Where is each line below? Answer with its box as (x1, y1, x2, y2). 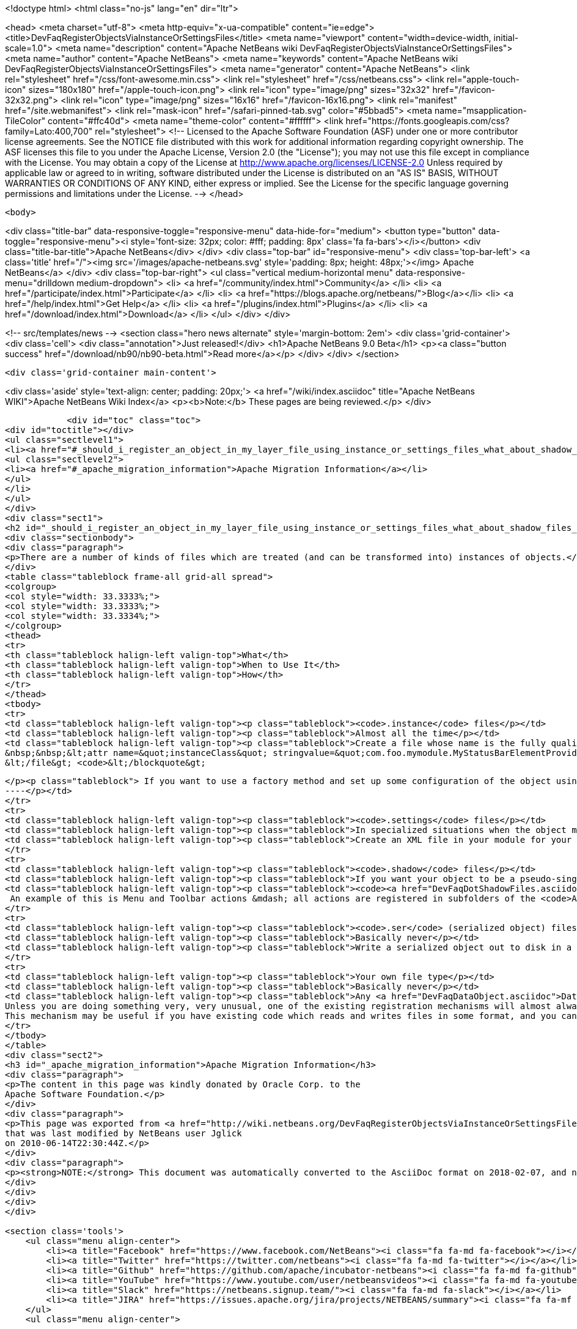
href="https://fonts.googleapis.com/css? (345, 116, 510, 126)
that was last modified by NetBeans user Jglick (5, 1128, 242, 1138)
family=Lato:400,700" (5, 126, 93, 136)
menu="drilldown (5, 278, 75, 288)
